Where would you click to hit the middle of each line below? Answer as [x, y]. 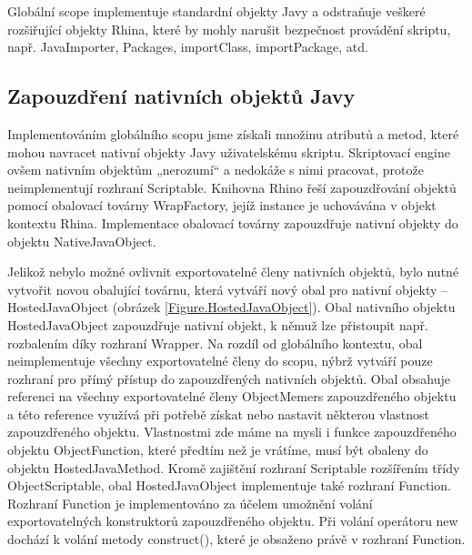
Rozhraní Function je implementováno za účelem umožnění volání [190, 503]
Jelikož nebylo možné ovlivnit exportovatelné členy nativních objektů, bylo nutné [233, 272]
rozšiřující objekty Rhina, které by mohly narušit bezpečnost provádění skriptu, [229, 29]
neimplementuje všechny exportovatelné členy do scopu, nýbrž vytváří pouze [220, 361]
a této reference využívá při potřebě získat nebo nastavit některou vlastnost [219, 414]
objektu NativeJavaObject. [82, 241]
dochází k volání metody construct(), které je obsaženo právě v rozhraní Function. [236, 539]
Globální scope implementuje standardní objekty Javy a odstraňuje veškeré [216, 11]
